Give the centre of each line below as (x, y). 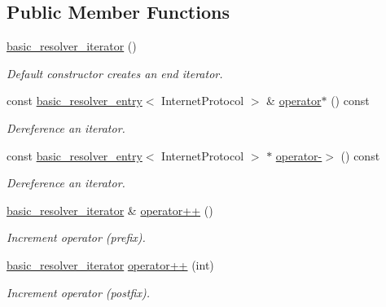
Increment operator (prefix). (76, 237)
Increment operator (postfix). (78, 292)
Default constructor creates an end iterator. (115, 73)
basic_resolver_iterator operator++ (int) (110, 264)
